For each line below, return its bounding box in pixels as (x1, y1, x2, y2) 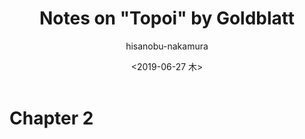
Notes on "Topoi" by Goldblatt (38, 7, 296, 30)
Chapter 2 (9, 107, 94, 129)
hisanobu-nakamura (125, 40, 209, 52)
